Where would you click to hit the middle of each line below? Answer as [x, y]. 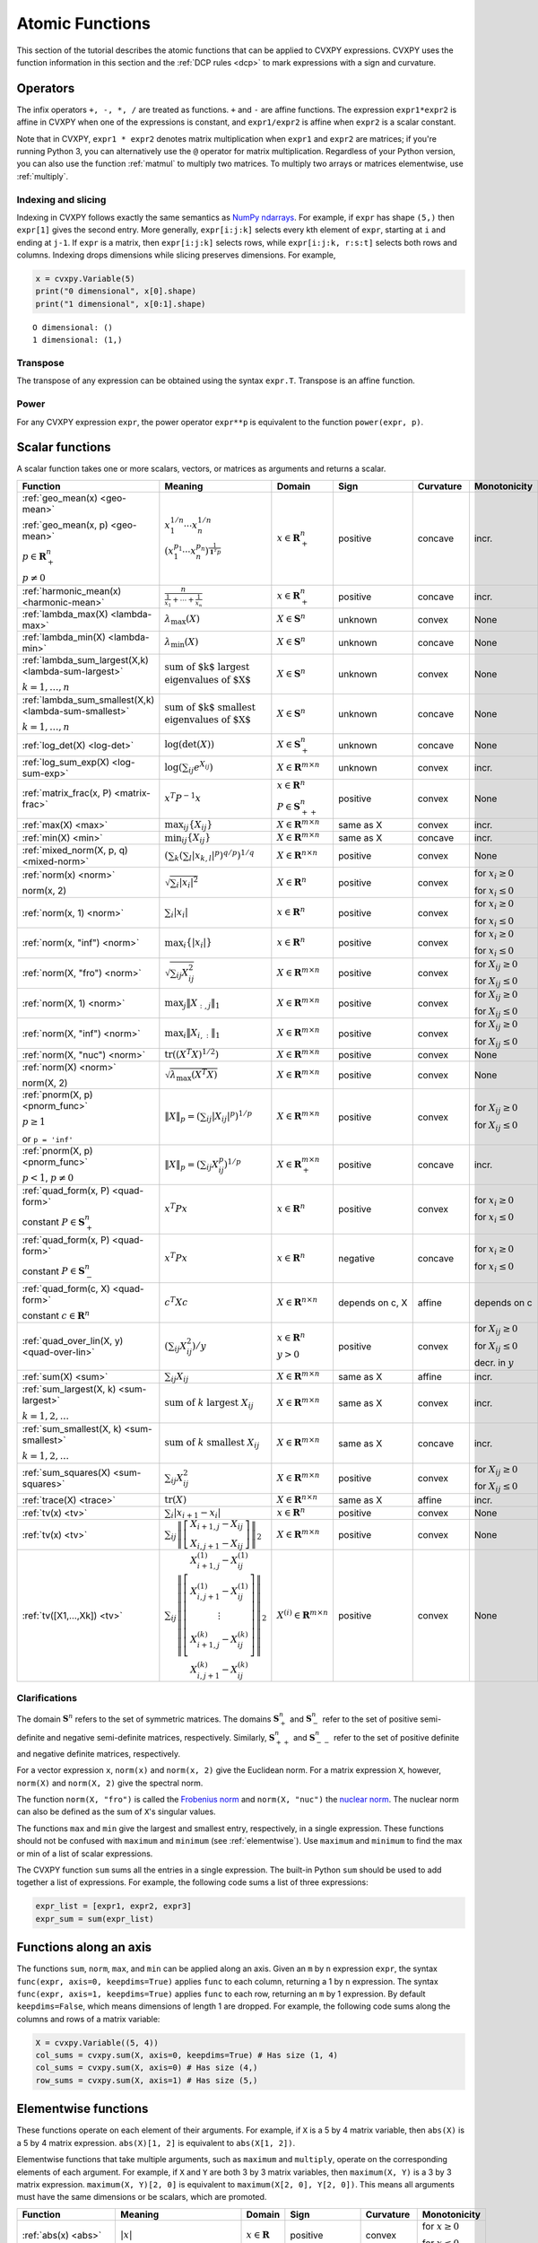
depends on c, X [373, 1303]
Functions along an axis [84, 1947]
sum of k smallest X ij [212, 1444]
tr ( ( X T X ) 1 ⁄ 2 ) [192, 1053]
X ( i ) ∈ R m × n [303, 1614]
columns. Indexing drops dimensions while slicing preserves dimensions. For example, [176, 255]
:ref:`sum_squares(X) [66, 1473]
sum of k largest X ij [209, 1404]
